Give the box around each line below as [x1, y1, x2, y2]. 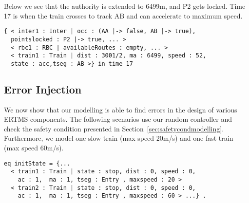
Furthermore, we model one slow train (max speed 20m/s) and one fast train [4, 133, 233, 143]
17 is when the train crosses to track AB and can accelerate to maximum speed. [4, 10, 243, 20]
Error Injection [4, 81, 82, 96]
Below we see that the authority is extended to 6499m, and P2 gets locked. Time [4, 1, 246, 11]
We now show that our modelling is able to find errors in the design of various [4, 104, 237, 114]
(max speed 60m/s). [4, 143, 64, 153]
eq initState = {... [4, 160, 71, 167]
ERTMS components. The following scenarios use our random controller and [4, 114, 232, 124]
